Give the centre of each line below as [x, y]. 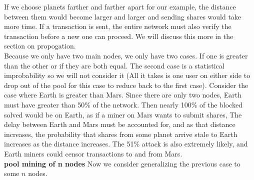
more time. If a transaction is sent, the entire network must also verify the [118, 26]
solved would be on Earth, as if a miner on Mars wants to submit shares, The [123, 114]
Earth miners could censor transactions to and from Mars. [93, 153]
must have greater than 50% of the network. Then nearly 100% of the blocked [123, 104]
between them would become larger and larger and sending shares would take [123, 16]
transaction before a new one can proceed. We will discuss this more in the [119, 36]
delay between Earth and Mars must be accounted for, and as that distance [120, 124]
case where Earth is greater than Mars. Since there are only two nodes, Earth [123, 95]
